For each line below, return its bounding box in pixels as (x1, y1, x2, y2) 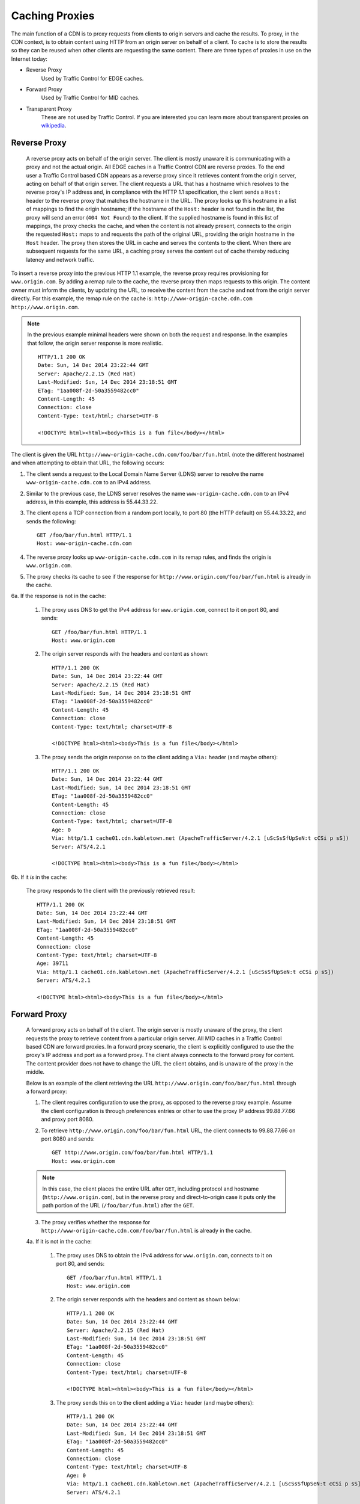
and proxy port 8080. (41, 1116, 94, 1123)
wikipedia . (41, 122, 67, 129)
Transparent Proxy (26, 105, 72, 112)
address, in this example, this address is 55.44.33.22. (26, 498, 158, 505)
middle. (26, 1068, 45, 1076)
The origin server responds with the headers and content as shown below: (56, 1296, 241, 1303)
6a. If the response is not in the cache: (11, 593, 106, 600)
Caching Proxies (11, 9, 95, 22)
